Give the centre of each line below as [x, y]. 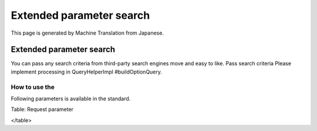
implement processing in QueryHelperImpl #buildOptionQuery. [87, 72]
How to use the [33, 87]
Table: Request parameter [42, 109]
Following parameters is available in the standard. [71, 98]
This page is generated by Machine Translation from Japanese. [87, 33]
